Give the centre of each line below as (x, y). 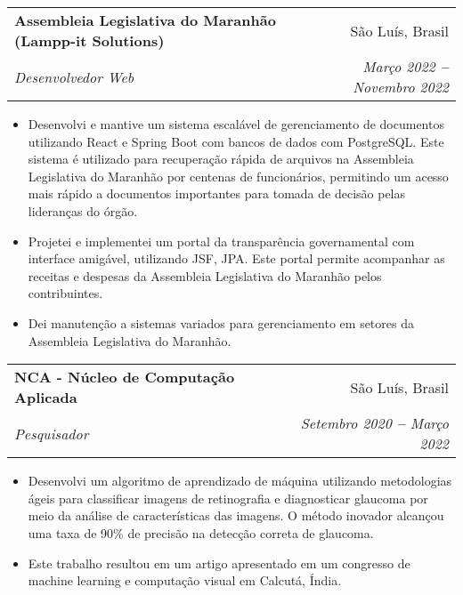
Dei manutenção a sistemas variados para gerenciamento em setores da (221, 322)
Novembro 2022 (401, 87)
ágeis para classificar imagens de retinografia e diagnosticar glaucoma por (228, 498)
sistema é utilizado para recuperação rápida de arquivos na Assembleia (221, 159)
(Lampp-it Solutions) (89, 40)
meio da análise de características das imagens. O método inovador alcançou (236, 515)
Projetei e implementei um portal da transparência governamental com (221, 241)
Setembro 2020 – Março (374, 423)
